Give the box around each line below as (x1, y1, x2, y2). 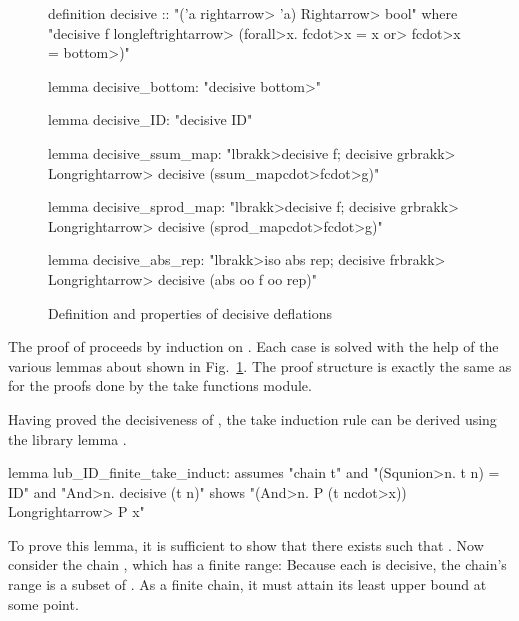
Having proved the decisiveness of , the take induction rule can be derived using (8, 408, 497, 429)
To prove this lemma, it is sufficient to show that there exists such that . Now (8, 534, 484, 555)
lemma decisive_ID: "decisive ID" (48, 109, 253, 130)
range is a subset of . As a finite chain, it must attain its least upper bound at (8, 574, 487, 595)
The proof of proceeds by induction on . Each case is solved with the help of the (8, 336, 499, 357)
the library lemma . (8, 428, 127, 449)
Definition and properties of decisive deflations (48, 302, 333, 323)
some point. (8, 593, 79, 614)
